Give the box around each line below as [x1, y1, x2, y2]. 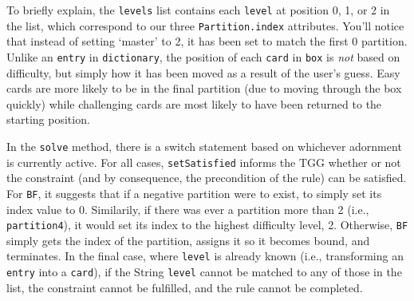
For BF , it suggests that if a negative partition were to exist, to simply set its [6, 184, 382, 201]
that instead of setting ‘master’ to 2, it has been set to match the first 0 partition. [6, 33, 408, 50]
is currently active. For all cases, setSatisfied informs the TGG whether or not [6, 153, 401, 170]
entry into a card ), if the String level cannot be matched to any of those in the [6, 263, 402, 279]
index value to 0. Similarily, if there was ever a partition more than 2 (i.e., [6, 200, 369, 217]
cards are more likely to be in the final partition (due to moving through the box [6, 80, 402, 97]
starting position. [6, 111, 90, 128]
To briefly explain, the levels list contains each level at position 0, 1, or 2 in [6, 2, 390, 18]
